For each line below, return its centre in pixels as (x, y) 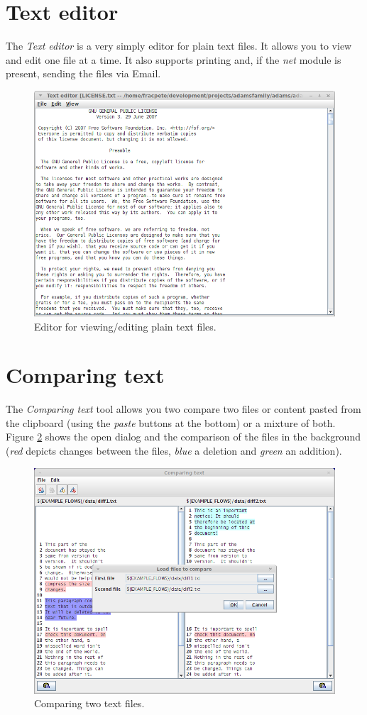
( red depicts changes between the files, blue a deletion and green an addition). (174, 450)
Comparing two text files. (89, 703)
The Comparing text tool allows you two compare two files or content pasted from (183, 409)
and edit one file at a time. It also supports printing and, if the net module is (174, 59)
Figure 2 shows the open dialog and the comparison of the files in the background (183, 437)
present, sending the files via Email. (83, 73)
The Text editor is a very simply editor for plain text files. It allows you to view (179, 46)
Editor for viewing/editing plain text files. (125, 326)
